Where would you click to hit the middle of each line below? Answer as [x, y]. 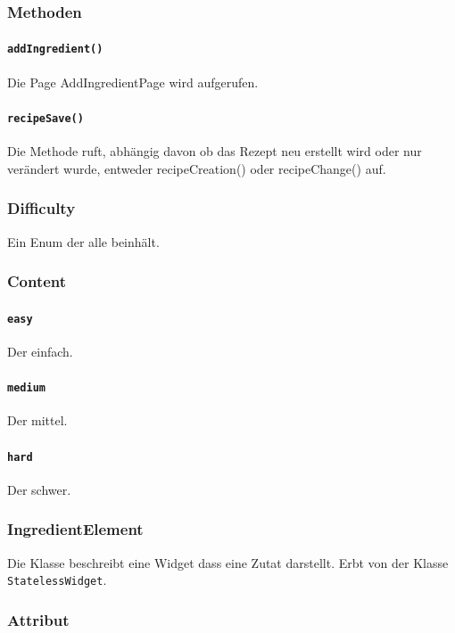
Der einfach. [40, 351]
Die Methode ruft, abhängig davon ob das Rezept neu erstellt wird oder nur [215, 151]
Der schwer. [39, 489]
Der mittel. [37, 420]
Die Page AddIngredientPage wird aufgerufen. [133, 82]
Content [37, 281]
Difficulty [41, 208]
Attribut [38, 619]
